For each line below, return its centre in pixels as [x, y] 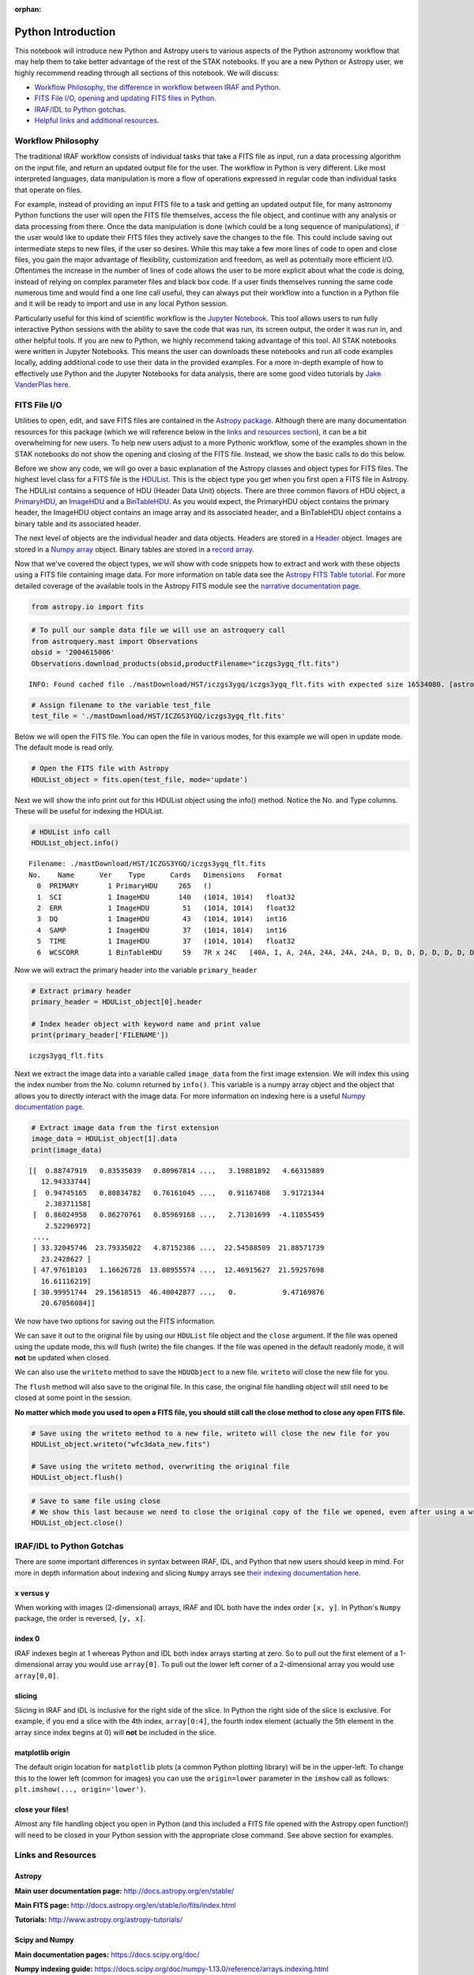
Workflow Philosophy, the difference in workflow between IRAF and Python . [158, 88]
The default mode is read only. [64, 747]
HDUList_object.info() [75, 843]
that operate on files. [49, 190]
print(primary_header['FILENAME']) [100, 1035]
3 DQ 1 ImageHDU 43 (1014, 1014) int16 [162, 919]
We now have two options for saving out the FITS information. [115, 1321]
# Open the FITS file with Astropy [100, 769]
